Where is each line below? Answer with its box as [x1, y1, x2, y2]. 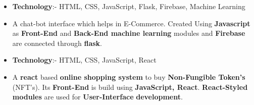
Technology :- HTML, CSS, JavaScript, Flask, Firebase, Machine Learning [12, 1, 245, 11]
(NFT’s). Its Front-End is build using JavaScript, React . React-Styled [12, 81, 248, 92]
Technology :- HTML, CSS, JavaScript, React [12, 55, 157, 65]
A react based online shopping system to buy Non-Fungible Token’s [12, 71, 245, 82]
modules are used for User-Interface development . [12, 91, 183, 102]
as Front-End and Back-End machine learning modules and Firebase [12, 28, 245, 38]
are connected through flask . [12, 37, 102, 48]
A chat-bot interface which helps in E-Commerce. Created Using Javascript [12, 18, 250, 28]
